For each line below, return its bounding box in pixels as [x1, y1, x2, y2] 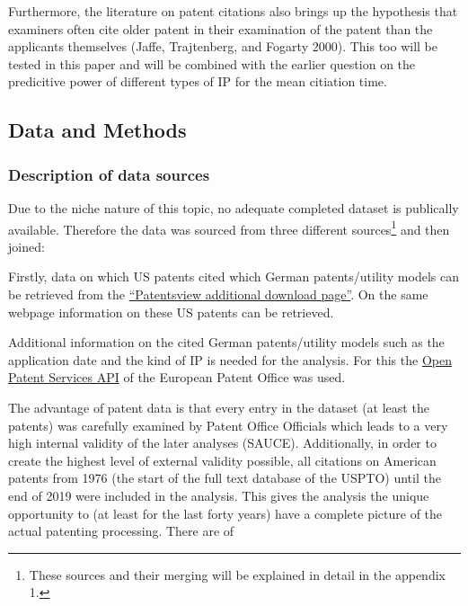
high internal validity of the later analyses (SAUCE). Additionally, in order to [8, 433, 437, 452]
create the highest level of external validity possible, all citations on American [8, 450, 437, 469]
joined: [8, 236, 45, 255]
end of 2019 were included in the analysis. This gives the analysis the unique [8, 486, 429, 504]
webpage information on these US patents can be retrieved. [8, 302, 334, 321]
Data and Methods [8, 116, 187, 144]
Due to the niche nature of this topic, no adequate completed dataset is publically [8, 198, 459, 217]
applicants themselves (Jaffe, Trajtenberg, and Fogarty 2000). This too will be [8, 37, 437, 56]
